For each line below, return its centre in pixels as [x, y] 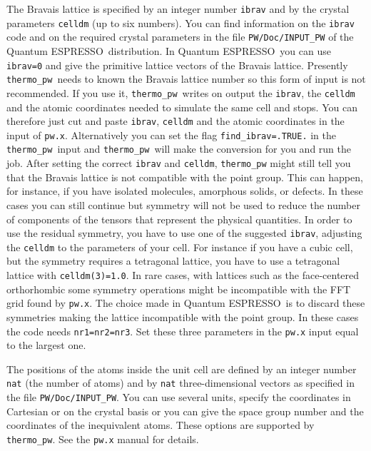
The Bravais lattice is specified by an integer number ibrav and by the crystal [178, 9]
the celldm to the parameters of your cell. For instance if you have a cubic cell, [180, 247]
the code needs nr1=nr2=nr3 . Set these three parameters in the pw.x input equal [183, 331]
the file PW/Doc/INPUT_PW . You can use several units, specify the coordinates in [179, 397]
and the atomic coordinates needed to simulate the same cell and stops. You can [182, 107]
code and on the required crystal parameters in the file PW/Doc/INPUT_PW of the [180, 37]
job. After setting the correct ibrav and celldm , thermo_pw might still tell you [179, 163]
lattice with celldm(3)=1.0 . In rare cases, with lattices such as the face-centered [183, 275]
